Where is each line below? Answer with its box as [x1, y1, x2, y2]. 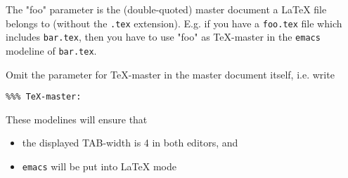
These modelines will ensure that [6, 111, 148, 126]
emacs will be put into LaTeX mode [22, 159, 176, 173]
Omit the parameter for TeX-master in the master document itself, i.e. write [6, 67, 335, 81]
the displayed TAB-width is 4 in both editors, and [22, 135, 238, 150]
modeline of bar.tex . [6, 43, 97, 57]
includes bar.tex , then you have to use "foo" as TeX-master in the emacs [6, 29, 321, 44]
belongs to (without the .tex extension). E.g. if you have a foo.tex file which [6, 15, 342, 30]
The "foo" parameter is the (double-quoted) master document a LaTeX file [6, 2, 327, 16]
